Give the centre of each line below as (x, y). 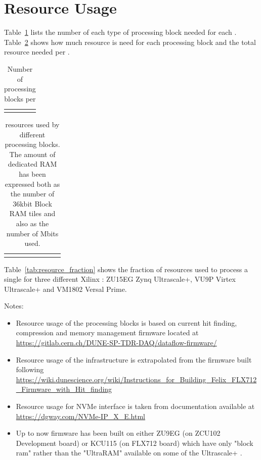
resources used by (32, 124)
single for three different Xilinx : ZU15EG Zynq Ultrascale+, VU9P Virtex (120, 279)
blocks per (20, 98)
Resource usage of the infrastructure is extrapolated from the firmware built (134, 359)
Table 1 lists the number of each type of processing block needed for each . (120, 32)
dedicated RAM (32, 164)
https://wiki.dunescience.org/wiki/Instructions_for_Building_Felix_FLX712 (136, 379)
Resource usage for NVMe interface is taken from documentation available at (135, 406)
